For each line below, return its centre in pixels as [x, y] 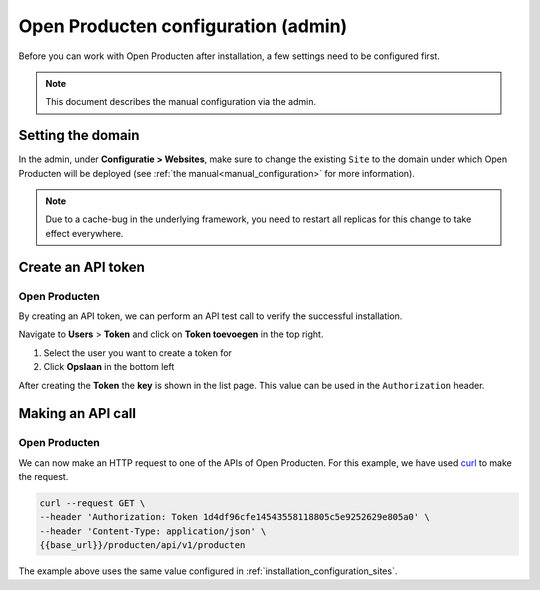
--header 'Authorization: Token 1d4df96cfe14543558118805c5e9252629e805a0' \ [234, 517]
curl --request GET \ [92, 503]
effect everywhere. [84, 233]
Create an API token [81, 266]
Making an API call [77, 413]
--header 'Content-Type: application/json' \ [153, 531]
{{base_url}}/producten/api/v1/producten [142, 545]
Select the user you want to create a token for [137, 352]
